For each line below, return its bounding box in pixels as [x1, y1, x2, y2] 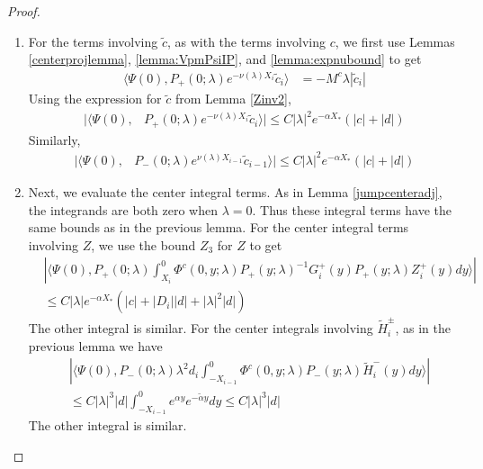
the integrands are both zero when [28, 200, 218, 219]
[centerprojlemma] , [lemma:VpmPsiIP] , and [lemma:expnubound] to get [28, 50, 422, 68]
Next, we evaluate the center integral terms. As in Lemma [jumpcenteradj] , [28, 182, 443, 201]
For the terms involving [28, 32, 158, 50]
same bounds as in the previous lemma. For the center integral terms [28, 218, 409, 237]
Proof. [7, 2, 40, 20]
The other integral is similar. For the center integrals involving [28, 319, 373, 338]
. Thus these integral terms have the [252, 200, 452, 219]
